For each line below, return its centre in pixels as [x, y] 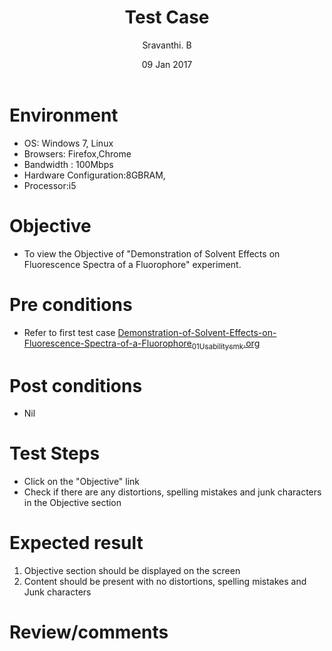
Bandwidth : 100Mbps [68, 164]
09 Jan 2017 [167, 64]
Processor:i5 [50, 185]
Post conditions [76, 385]
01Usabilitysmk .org [226, 344]
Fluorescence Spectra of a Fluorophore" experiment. [132, 264]
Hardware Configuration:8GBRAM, [94, 175]
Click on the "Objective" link [82, 482]
